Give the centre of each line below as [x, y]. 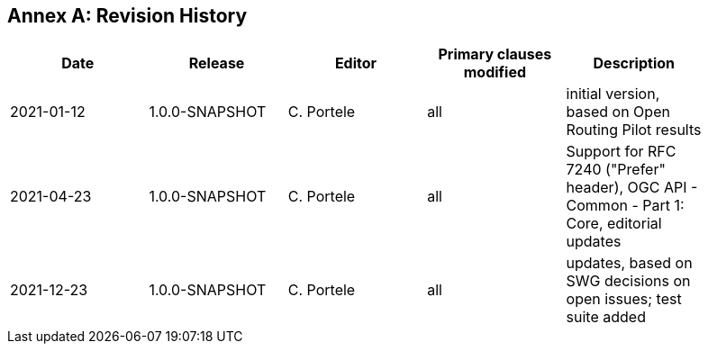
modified [495, 72]
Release [217, 63]
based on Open [618, 112]
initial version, [613, 94]
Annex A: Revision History [127, 16]
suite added [606, 317]
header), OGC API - [632, 188]
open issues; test [624, 299]
